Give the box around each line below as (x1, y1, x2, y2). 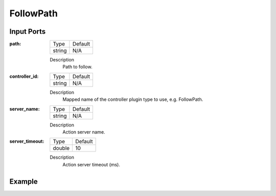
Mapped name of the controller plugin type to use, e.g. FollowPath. (62, 96, 203, 102)
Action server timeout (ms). (62, 161, 120, 167)
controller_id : (9, 73, 39, 79)
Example (9, 177, 38, 186)
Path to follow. (62, 64, 93, 70)
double (53, 145, 70, 152)
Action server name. (62, 129, 105, 135)
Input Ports (9, 27, 46, 36)
